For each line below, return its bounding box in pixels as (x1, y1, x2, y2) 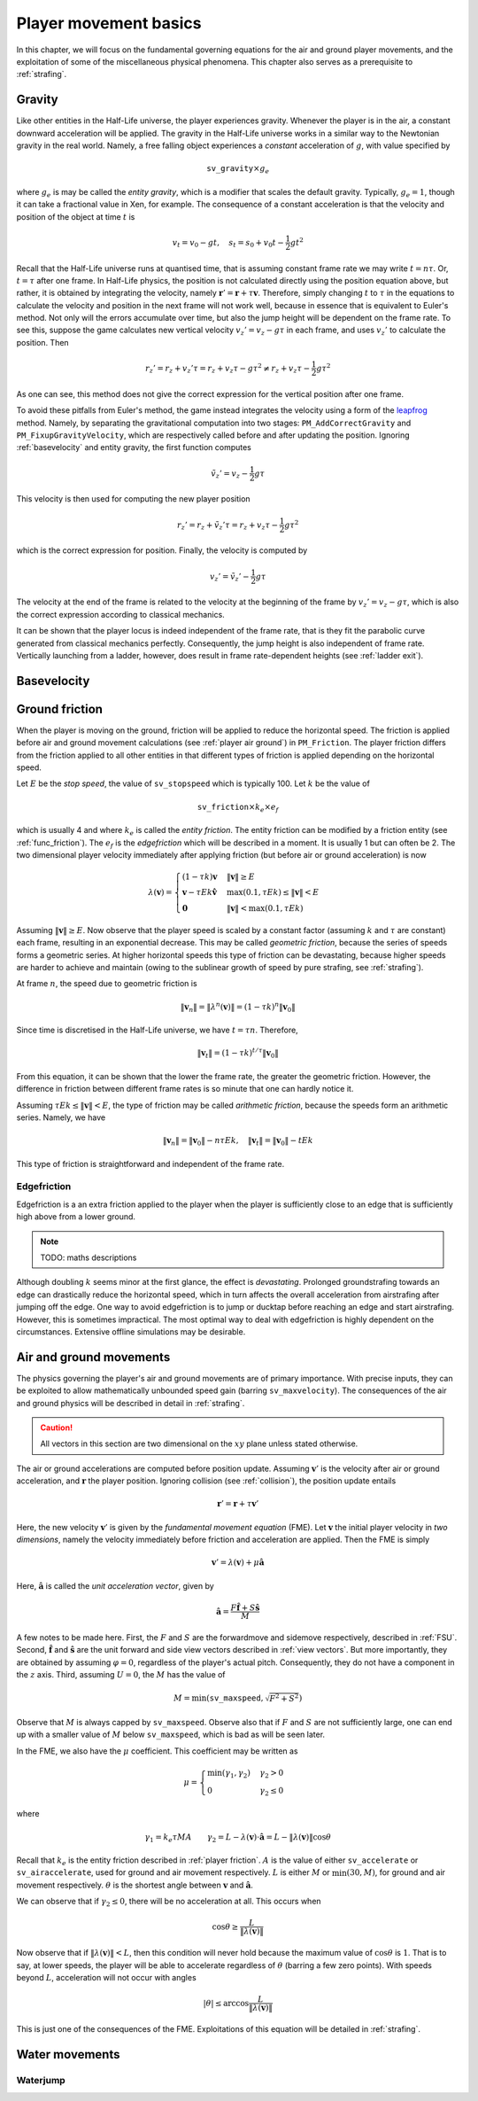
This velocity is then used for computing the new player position (16, 494, 251, 504)
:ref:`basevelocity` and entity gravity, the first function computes (16, 442, 251, 453)
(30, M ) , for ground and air (346, 1867, 446, 1878)
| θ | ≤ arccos (203, 1998, 250, 2008)
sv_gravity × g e (206, 164, 270, 175)
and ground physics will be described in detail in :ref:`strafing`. (16, 1397, 245, 1408)
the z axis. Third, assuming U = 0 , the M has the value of (16, 1669, 226, 1679)
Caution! (40, 1422, 73, 1433)
